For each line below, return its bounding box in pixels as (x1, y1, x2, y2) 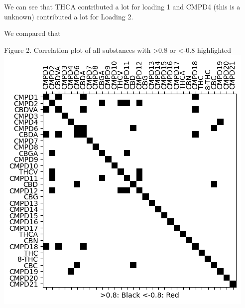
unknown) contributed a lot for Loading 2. (4, 11, 133, 21)
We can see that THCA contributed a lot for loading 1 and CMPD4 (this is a (4, 1, 241, 11)
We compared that (4, 28, 61, 38)
